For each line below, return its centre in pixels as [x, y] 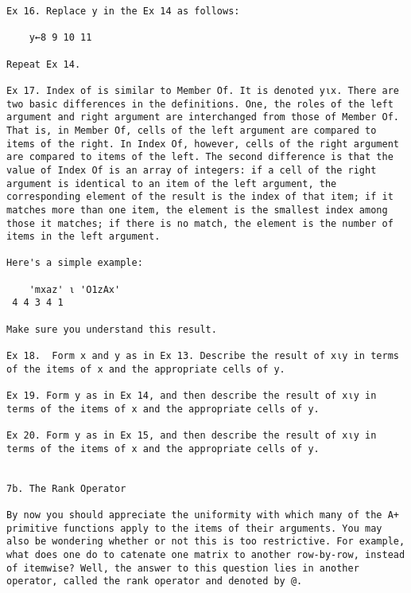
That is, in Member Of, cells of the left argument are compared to [192, 130]
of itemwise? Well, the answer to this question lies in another [183, 568]
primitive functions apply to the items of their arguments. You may [194, 528]
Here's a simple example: [75, 263]
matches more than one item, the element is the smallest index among [197, 210]
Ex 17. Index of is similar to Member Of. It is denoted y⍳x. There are [203, 90]
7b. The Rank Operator [66, 488]
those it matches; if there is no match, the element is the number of [200, 223]
